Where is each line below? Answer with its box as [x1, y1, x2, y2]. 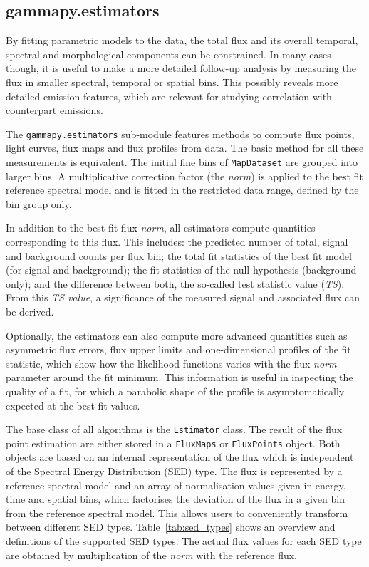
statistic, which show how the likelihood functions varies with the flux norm [6, 355, 337, 370]
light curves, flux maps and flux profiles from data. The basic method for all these [6, 140, 364, 155]
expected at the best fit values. [6, 397, 140, 412]
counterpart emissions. [6, 103, 103, 118]
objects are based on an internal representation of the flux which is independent [6, 449, 354, 464]
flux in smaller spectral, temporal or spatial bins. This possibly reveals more [6, 74, 338, 89]
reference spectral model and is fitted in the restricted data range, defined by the [6, 182, 359, 197]
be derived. [6, 304, 54, 319]
